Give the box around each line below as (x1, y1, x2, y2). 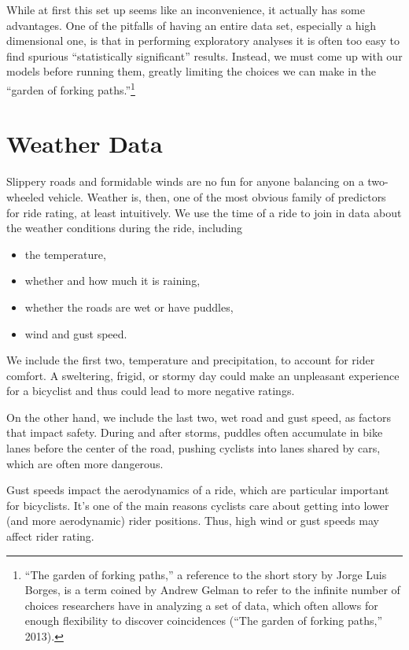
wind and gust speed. (24, 325, 127, 342)
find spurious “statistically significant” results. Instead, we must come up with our (6, 47, 403, 64)
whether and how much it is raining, (24, 272, 201, 289)
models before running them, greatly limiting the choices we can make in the (6, 63, 377, 79)
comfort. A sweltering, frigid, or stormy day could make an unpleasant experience (6, 367, 400, 383)
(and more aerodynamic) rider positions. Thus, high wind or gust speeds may (6, 512, 379, 529)
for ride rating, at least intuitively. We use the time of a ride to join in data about (6, 204, 402, 220)
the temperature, (24, 246, 106, 262)
